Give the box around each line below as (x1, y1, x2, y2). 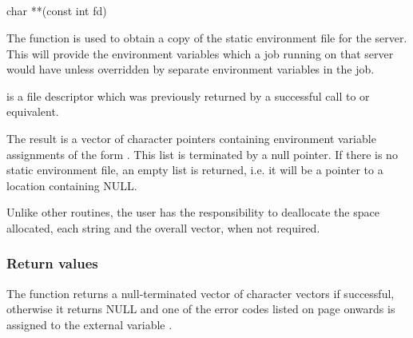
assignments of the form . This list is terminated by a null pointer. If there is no (6, 145, 398, 162)
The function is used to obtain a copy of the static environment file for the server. (6, 29, 407, 46)
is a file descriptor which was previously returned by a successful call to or (6, 87, 370, 104)
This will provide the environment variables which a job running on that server (6, 45, 394, 62)
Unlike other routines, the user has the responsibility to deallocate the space (6, 204, 379, 221)
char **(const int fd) (6, 2, 107, 19)
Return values (6, 253, 98, 273)
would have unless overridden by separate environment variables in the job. (6, 61, 375, 78)
